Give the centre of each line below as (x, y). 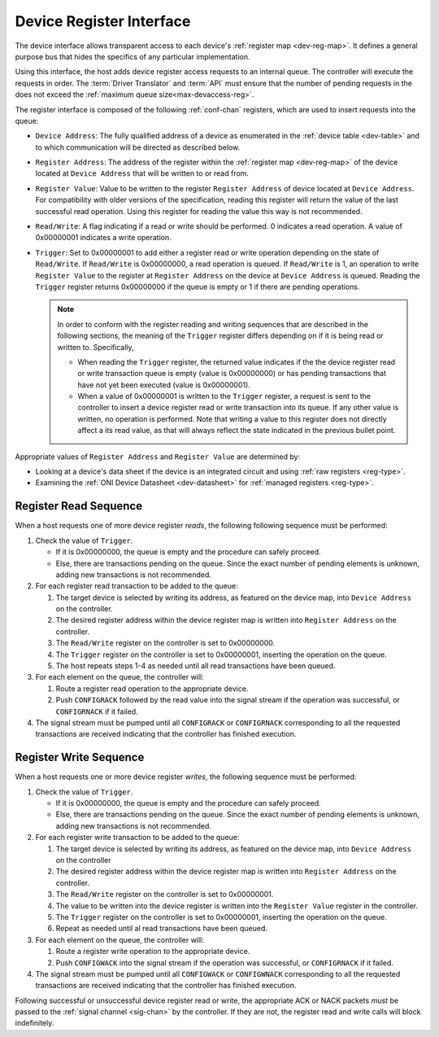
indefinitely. (35, 1023)
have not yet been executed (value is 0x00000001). (164, 385)
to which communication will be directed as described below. (138, 147)
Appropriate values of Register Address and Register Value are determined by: (158, 457)
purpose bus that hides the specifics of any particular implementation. (133, 56)
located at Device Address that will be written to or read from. (142, 173)
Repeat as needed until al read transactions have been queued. (161, 929)
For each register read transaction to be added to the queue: (137, 586)
